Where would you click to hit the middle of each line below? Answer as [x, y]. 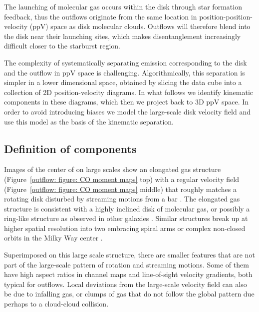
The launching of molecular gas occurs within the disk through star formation [123, 6]
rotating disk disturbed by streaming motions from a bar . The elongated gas [122, 199]
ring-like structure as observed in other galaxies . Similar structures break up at [126, 218]
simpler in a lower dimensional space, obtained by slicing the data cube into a [123, 82]
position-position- [226, 16]
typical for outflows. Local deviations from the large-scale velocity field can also [126, 284]
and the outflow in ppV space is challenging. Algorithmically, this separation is [125, 72]
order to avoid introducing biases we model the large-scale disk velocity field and [127, 111]
